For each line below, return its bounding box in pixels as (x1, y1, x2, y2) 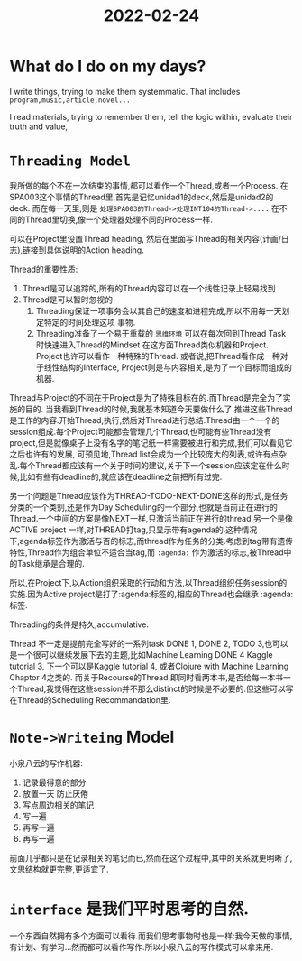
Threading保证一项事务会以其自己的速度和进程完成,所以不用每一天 (35, 305, 282, 316)
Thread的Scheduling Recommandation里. (16, 694, 171, 705)
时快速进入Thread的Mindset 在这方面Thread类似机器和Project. (35, 339, 269, 350)
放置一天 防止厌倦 (22, 788, 88, 799)
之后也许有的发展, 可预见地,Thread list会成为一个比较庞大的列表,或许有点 (9, 448, 279, 459)
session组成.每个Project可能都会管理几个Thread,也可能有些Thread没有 (9, 426, 272, 437)
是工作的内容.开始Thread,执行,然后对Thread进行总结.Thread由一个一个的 (9, 414, 280, 425)
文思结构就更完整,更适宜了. (9, 864, 110, 874)
